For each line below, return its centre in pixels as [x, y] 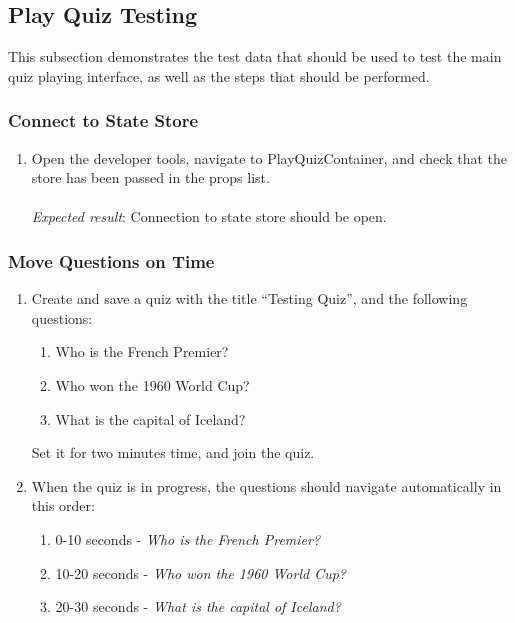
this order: [63, 505]
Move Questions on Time [111, 260]
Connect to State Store [103, 120]
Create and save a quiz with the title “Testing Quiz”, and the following [249, 298]
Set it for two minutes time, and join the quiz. [173, 452]
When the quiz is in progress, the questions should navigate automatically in [266, 485]
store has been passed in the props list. [150, 177]
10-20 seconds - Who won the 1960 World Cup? [201, 572]
